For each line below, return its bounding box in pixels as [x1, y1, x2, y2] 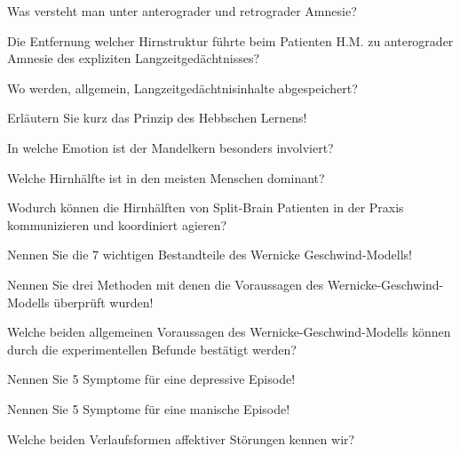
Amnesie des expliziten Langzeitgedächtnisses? [7, 49, 260, 68]
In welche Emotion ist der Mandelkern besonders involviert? [7, 138, 334, 156]
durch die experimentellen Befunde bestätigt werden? [7, 339, 297, 358]
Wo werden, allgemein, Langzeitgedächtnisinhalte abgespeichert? [7, 78, 358, 97]
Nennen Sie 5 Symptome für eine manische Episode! [7, 399, 290, 418]
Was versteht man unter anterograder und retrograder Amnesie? [7, 2, 357, 20]
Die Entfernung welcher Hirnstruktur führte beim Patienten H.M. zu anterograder [7, 31, 454, 50]
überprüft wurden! [53, 292, 154, 311]
